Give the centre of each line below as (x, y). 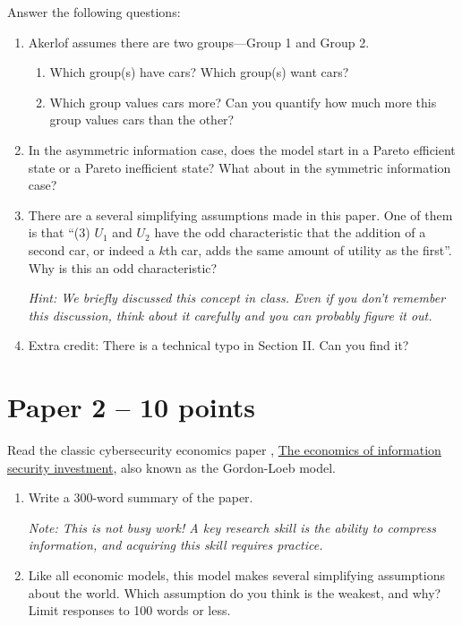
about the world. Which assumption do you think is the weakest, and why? (235, 592)
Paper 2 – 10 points (131, 407)
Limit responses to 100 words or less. (129, 610)
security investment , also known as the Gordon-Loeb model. (172, 467)
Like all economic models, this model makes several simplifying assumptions (236, 575)
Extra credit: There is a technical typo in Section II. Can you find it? (218, 345)
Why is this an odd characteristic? (123, 267)
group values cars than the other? (142, 120)
